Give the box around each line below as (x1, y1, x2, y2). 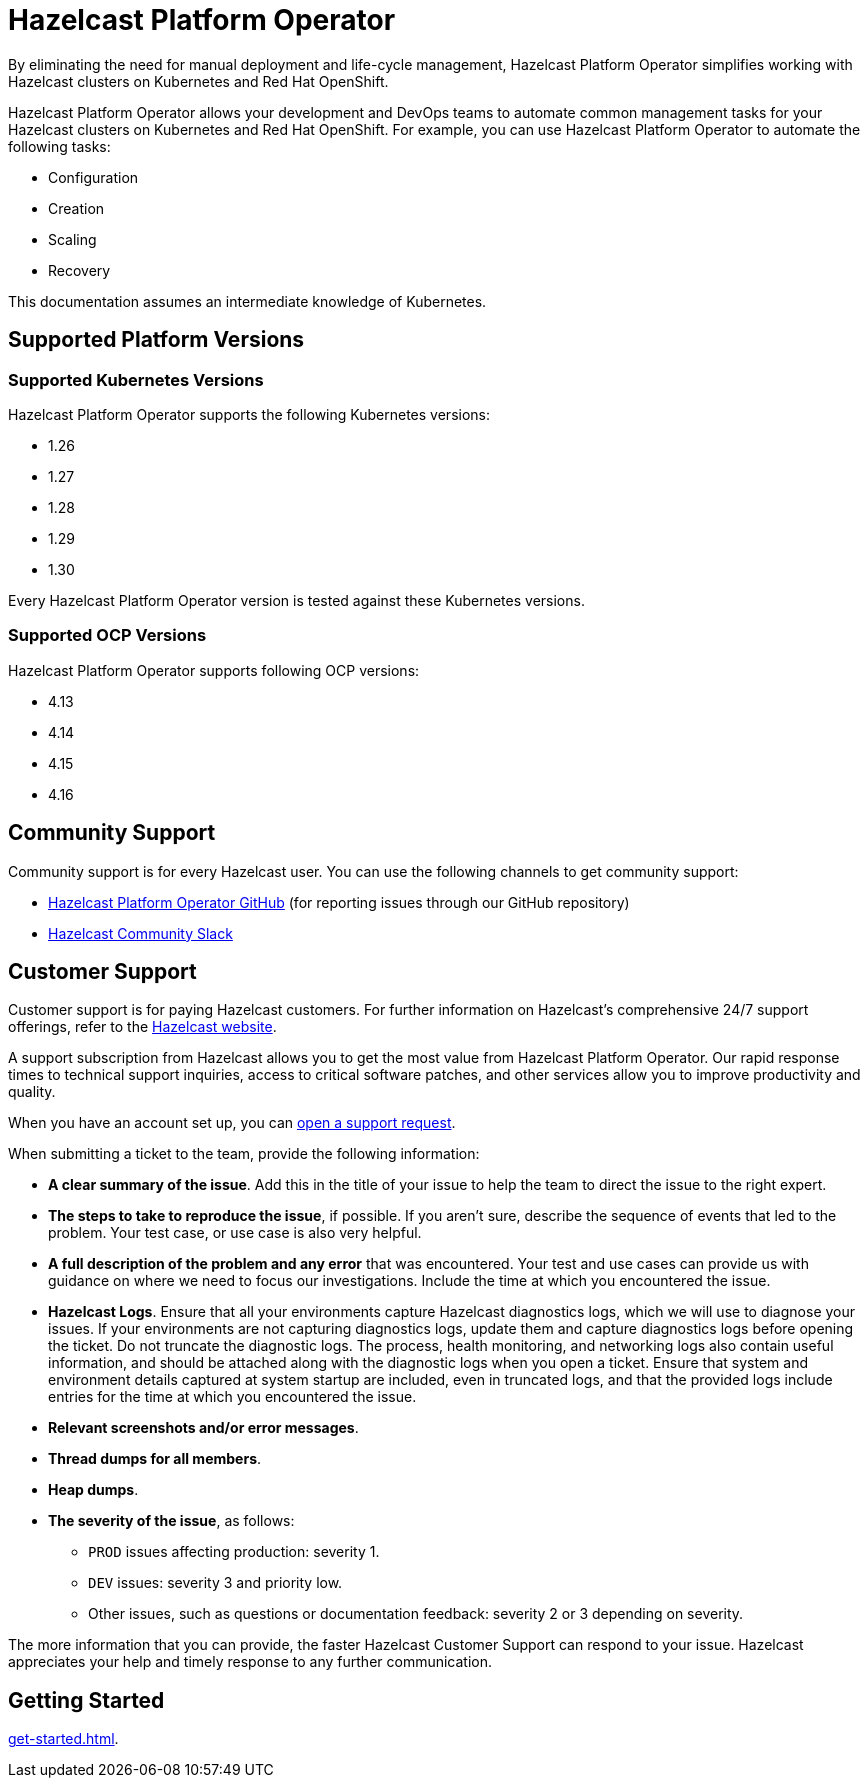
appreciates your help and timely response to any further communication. (8, 1653, 493, 1671)
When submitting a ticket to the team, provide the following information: (8, 1145, 480, 1163)
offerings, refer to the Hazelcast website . (8, 1018, 277, 1036)
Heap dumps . (48, 1481, 139, 1499)
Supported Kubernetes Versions (8, 369, 264, 390)
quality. (8, 1083, 56, 1101)
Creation (48, 199, 105, 217)
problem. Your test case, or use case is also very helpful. (48, 1224, 422, 1242)
